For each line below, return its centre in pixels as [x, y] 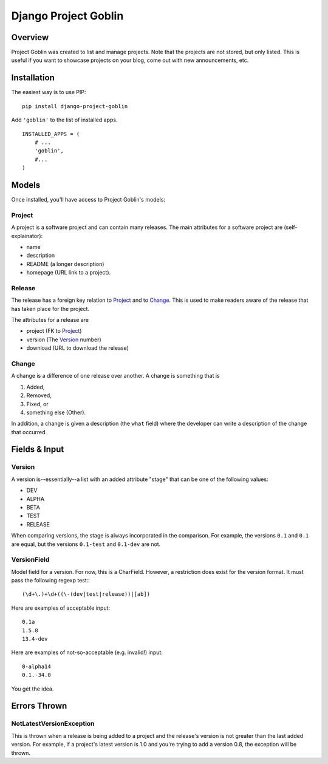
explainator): [27, 236]
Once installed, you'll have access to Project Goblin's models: [88, 200]
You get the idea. [32, 689]
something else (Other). [56, 412]
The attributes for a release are [50, 320]
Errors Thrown [39, 706]
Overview [30, 37]
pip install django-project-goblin [75, 106]
